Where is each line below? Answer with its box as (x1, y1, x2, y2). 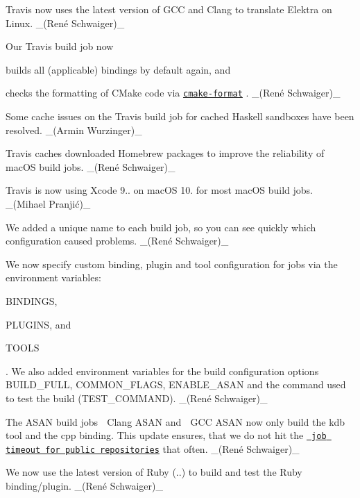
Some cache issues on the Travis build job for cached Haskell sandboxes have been (6, 109, 354, 124)
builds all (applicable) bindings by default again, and (6, 62, 231, 76)
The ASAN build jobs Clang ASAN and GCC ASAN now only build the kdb (6, 414, 345, 429)
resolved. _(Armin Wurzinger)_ (6, 122, 142, 137)
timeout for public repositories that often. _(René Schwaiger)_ (6, 441, 300, 456)
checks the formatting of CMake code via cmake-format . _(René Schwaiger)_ (6, 85, 341, 100)
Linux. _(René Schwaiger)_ (6, 15, 125, 30)
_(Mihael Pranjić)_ (6, 197, 91, 210)
